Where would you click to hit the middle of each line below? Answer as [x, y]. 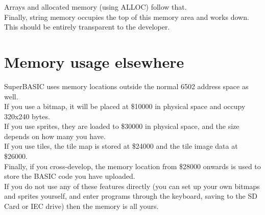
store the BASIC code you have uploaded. [70, 176]
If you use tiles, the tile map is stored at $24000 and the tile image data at [121, 146]
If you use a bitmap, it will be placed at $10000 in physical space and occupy [125, 106]
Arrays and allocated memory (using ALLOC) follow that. [95, 7]
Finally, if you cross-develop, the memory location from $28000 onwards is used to [132, 166]
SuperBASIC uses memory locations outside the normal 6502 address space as [126, 86]
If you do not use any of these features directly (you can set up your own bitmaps [132, 186]
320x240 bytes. [27, 116]
